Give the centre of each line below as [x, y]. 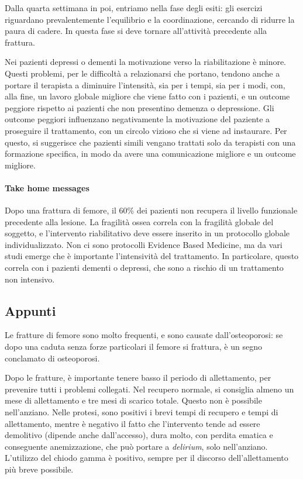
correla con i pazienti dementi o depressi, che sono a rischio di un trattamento [144, 268]
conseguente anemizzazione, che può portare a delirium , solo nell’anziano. [136, 446]
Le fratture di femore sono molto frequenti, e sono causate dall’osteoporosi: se [144, 335]
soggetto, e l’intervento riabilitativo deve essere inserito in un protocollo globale [147, 233]
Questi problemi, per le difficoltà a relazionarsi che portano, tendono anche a [142, 73]
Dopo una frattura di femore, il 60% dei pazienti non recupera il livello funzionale [151, 210]
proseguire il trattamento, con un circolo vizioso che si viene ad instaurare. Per [146, 130]
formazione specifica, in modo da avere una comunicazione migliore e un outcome [150, 154]
